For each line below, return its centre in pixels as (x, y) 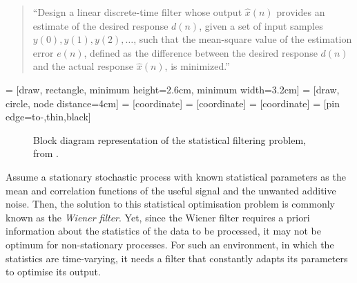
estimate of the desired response (100, 25)
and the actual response (83, 66)
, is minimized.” (197, 66)
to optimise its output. (53, 272)
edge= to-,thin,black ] (48, 117)
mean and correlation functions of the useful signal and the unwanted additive (171, 190)
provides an (301, 12)
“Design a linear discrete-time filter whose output (137, 12)
